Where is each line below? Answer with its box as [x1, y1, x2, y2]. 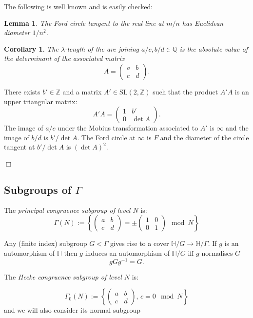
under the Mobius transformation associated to [58, 123, 198, 133]
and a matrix [62, 86, 102, 96]
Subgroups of [4, 182, 72, 197]
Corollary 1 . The [4, 43, 58, 54]
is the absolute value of [179, 43, 248, 54]
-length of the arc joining [65, 43, 139, 54]
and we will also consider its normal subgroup [4, 305, 141, 315]
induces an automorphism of [85, 247, 170, 258]
